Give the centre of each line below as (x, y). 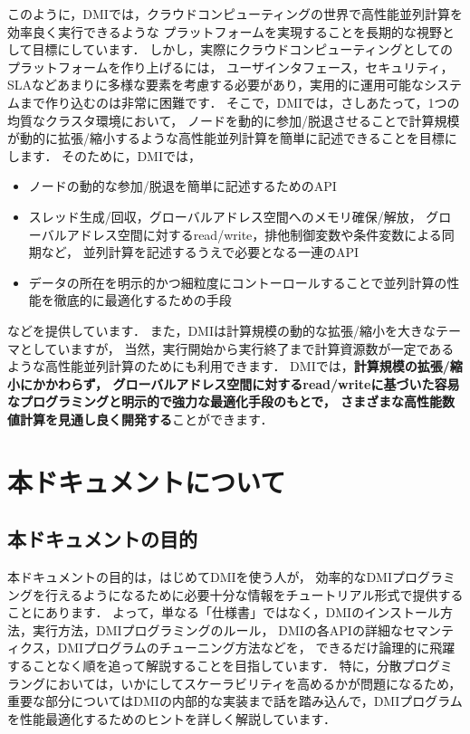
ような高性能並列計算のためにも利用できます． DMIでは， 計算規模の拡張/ (229, 366)
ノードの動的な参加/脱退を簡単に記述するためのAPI (182, 186)
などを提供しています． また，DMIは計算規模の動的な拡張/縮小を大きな (221, 330)
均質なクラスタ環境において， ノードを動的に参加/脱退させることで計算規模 (234, 120)
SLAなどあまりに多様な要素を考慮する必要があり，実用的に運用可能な (216, 85)
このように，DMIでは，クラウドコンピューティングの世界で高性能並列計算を (235, 14)
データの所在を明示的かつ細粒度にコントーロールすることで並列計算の (238, 282)
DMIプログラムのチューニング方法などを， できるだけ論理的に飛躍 (256, 648)
